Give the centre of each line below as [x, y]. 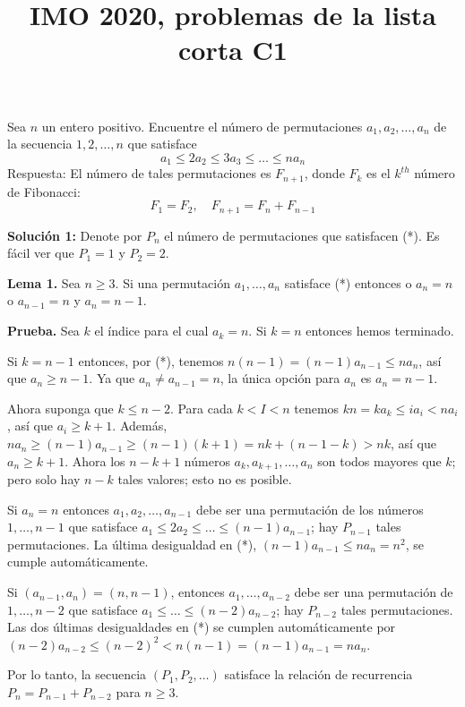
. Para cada [201, 408]
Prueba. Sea [43, 331]
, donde [324, 173]
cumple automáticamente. [78, 562]
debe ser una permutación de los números [310, 509]
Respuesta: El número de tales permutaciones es [139, 173]
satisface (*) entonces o [348, 282]
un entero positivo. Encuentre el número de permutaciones [202, 126]
